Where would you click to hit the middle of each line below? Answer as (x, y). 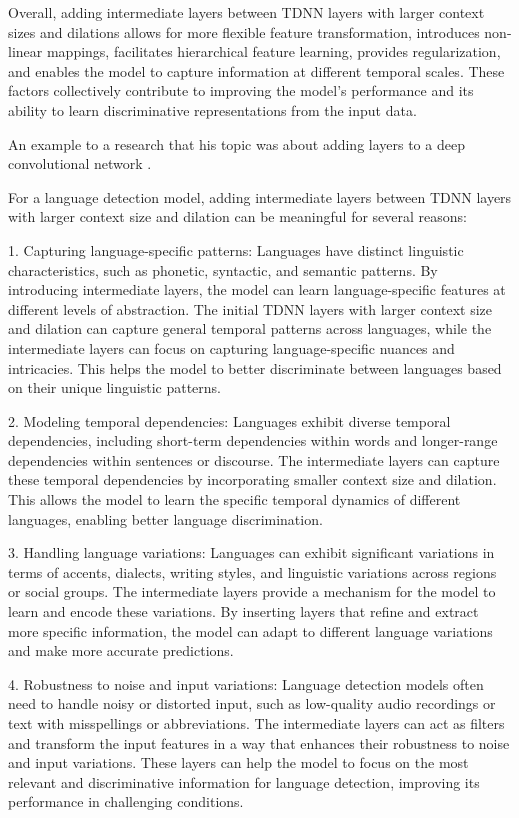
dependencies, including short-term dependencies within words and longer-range (253, 440)
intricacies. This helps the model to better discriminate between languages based (255, 367)
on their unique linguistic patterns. (114, 387)
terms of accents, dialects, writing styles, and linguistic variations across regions (252, 571)
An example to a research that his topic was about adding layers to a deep (236, 143)
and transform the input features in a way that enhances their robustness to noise (259, 742)
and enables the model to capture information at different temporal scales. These (256, 70)
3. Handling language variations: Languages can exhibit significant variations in (251, 552)
